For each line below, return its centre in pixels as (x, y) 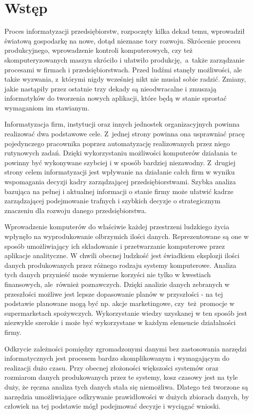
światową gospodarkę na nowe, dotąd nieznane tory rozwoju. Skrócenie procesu (123, 40)
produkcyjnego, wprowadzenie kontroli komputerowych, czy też (98, 50)
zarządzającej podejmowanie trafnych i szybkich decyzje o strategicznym (113, 201)
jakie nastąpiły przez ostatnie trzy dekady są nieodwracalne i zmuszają (110, 88)
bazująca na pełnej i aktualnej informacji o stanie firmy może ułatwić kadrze (119, 191)
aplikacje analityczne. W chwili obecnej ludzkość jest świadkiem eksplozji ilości (122, 255)
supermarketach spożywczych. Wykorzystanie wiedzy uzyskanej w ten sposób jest (126, 313)
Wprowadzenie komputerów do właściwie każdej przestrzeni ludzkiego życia (117, 227)
